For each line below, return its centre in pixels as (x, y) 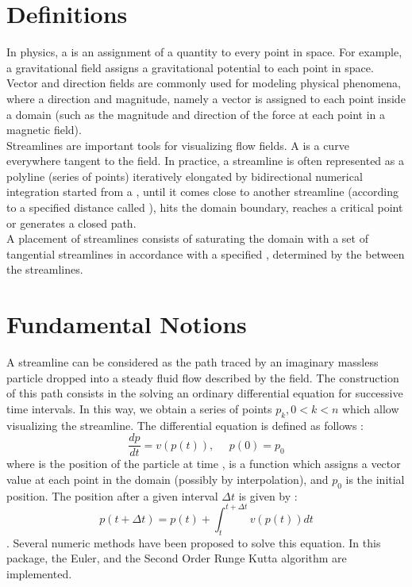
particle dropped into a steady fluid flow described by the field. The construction (203, 377)
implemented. (39, 573)
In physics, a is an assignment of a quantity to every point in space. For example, (204, 52)
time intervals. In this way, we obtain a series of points (139, 408)
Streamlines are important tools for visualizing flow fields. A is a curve (178, 145)
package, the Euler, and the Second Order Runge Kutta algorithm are (177, 558)
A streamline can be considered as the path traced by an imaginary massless (193, 362)
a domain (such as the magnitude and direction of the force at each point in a (196, 114)
